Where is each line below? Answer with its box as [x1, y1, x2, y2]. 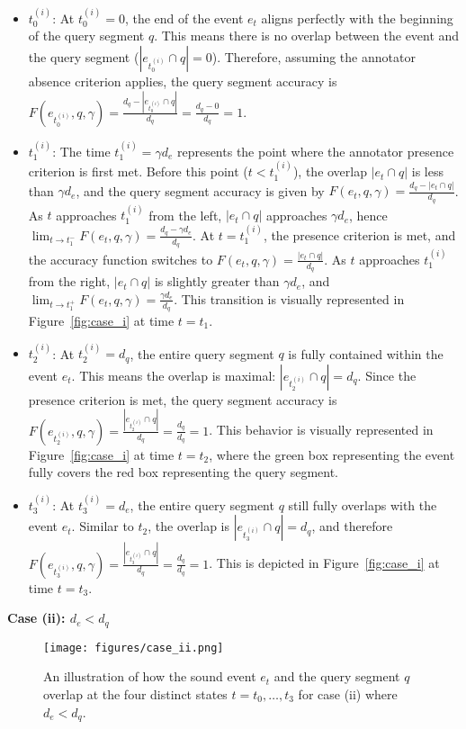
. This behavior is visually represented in [209, 420, 434, 439]
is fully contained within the [288, 344, 444, 363]
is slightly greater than [154, 272, 280, 291]
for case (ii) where [298, 684, 398, 703]
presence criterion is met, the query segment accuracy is [28, 390, 337, 409]
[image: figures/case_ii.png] [43, 641, 224, 654]
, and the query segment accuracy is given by [76, 181, 325, 200]
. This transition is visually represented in [174, 289, 405, 308]
